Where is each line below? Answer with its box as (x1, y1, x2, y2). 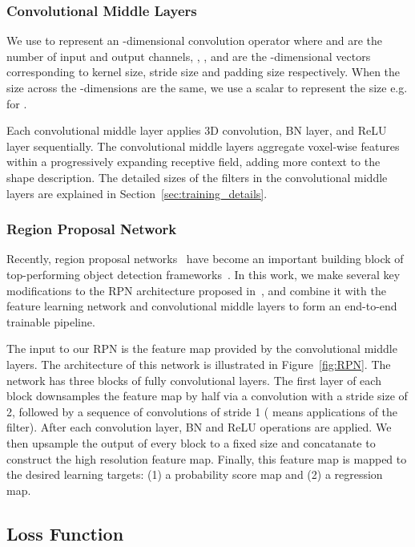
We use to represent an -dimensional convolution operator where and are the (6, 32, 383, 49)
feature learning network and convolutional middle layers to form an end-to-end (6, 298, 397, 314)
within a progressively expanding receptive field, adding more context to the (6, 153, 381, 170)
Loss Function (6, 521, 124, 545)
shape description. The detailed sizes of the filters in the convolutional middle (6, 168, 388, 185)
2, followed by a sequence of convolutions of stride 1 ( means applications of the (6, 403, 398, 419)
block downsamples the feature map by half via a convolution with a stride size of (6, 387, 408, 404)
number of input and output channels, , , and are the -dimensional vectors (6, 47, 371, 64)
